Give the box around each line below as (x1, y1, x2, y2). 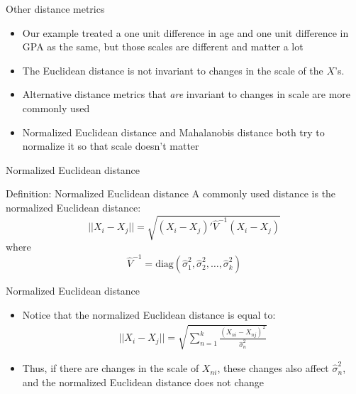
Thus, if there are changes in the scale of (22, 361, 199, 376)
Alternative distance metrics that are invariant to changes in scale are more (22, 87, 350, 102)
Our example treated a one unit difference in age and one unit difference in (22, 25, 349, 40)
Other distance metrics (6, 1, 105, 16)
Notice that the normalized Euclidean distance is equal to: (22, 307, 276, 322)
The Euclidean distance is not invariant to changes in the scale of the (22, 62, 323, 77)
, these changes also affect (217, 361, 329, 376)
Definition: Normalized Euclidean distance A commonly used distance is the (6, 186, 336, 201)
